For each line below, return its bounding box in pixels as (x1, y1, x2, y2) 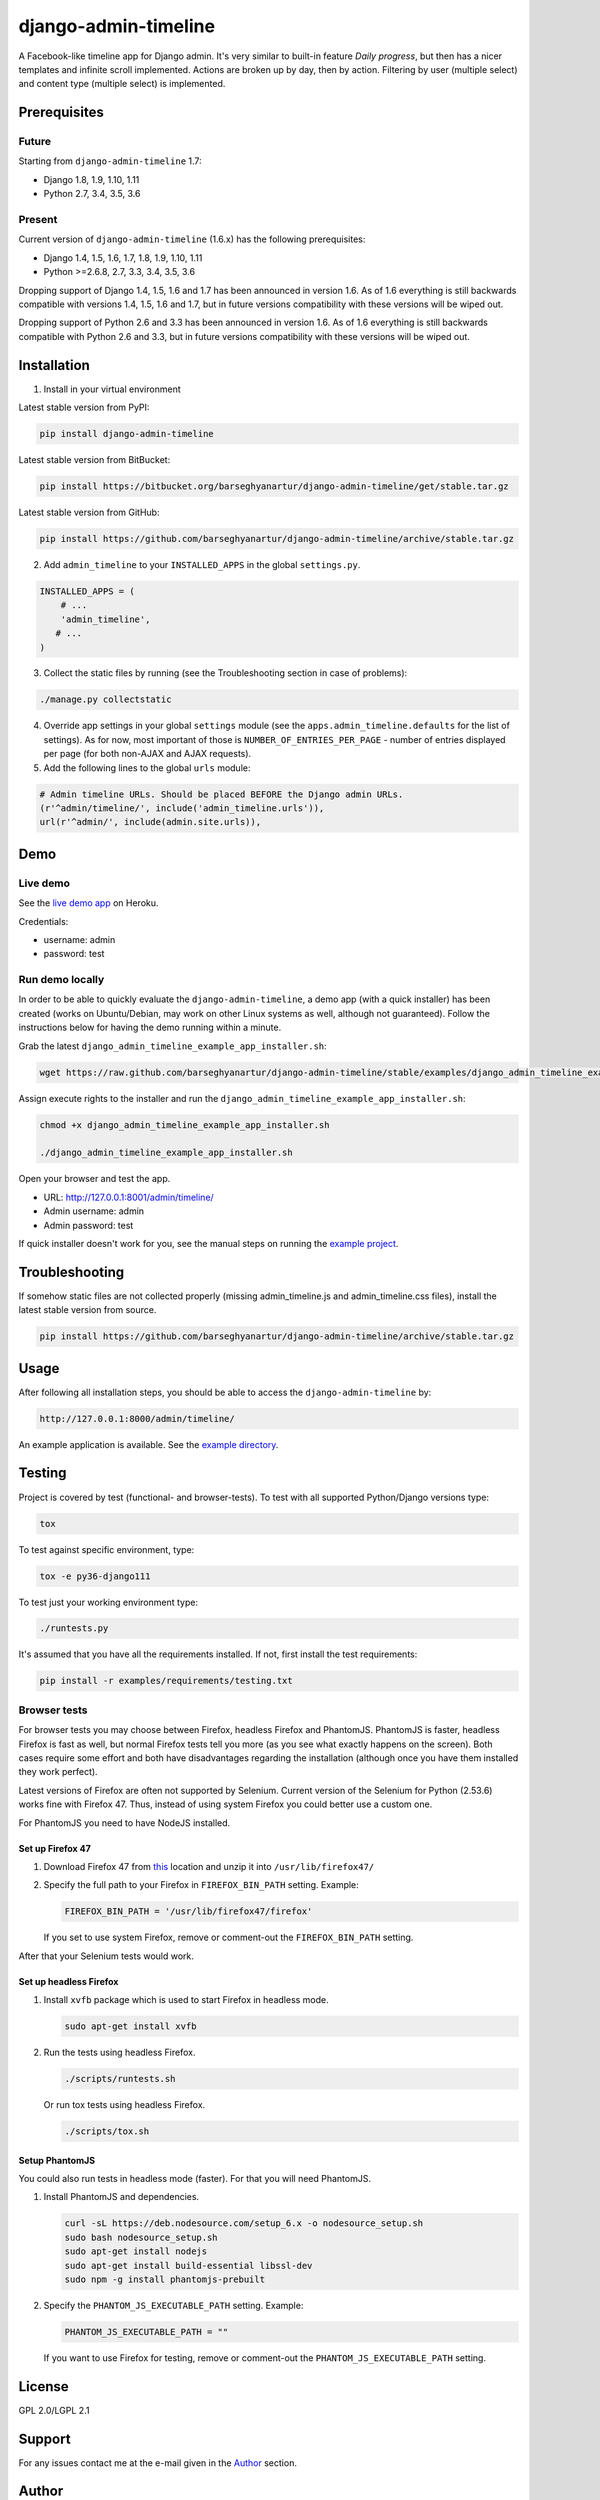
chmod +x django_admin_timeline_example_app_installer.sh (39, 1119, 330, 1130)
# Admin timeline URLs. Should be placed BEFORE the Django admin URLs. (39, 788, 404, 800)
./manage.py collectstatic (39, 694, 172, 705)
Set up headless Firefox (18, 1975, 119, 1987)
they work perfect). (18, 1766, 99, 1778)
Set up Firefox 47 (18, 1842, 92, 1854)
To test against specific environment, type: (18, 1543, 195, 1555)
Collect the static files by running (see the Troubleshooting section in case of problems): (43, 667, 408, 679)
